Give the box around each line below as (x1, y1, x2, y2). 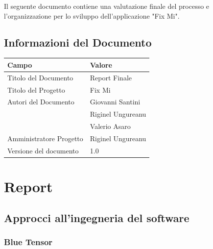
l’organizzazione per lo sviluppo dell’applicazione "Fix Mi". (4, 10, 180, 21)
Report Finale (90, 72, 132, 82)
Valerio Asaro (90, 121, 131, 131)
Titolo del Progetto (7, 84, 65, 95)
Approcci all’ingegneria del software (4, 210, 189, 225)
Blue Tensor (4, 235, 53, 248)
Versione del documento (7, 145, 79, 155)
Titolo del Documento (7, 72, 73, 82)
